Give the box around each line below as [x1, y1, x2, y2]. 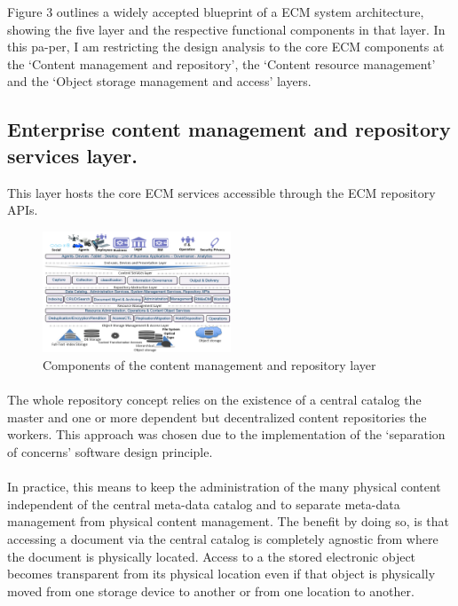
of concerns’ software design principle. [7, 442, 213, 460]
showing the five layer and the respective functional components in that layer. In [7, 20, 446, 38]
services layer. [7, 141, 138, 169]
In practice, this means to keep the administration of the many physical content [7, 477, 441, 496]
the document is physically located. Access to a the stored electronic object [7, 547, 416, 565]
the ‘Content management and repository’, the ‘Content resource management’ [7, 54, 436, 73]
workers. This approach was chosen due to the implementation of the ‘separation [7, 425, 446, 444]
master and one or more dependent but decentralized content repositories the [7, 407, 427, 426]
